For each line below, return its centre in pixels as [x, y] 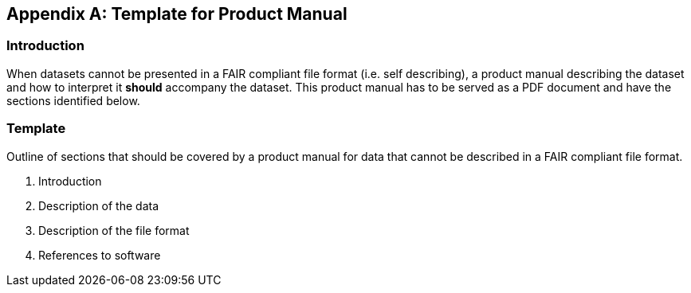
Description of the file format [114, 230]
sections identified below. [73, 100]
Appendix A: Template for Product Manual [177, 14]
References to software [100, 255]
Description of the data [99, 205]
